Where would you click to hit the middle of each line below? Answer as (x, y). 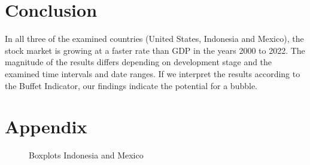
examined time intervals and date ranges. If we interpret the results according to (153, 73)
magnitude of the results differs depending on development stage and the (139, 62)
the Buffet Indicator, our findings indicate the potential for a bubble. (131, 85)
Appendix (46, 126)
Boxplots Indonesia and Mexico (86, 155)
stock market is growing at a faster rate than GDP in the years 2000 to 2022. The (155, 50)
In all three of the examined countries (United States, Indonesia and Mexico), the (154, 39)
